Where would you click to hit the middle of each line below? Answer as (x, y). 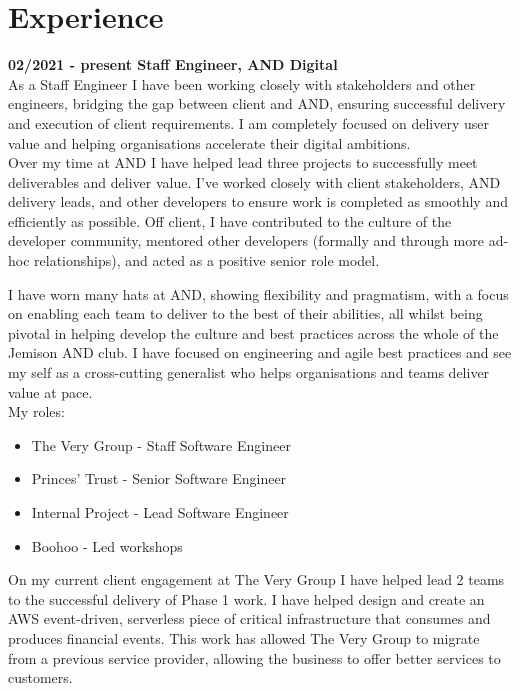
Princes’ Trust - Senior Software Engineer (159, 478)
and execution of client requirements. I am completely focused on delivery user (249, 122)
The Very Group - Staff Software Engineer (161, 444)
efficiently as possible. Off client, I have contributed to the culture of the (230, 220)
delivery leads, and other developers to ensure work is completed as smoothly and (258, 201)
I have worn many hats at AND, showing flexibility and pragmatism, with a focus (258, 293)
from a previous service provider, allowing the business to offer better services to (254, 657)
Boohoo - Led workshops (107, 545)
